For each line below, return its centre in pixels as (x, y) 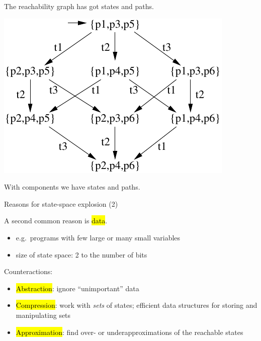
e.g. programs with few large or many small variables (98, 237)
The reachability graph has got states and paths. (79, 6)
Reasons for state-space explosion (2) (61, 203)
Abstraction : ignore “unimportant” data (77, 288)
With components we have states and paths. (72, 187)
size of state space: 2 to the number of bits (81, 254)
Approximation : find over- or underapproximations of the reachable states (129, 332)
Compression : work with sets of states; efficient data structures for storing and (137, 305)
